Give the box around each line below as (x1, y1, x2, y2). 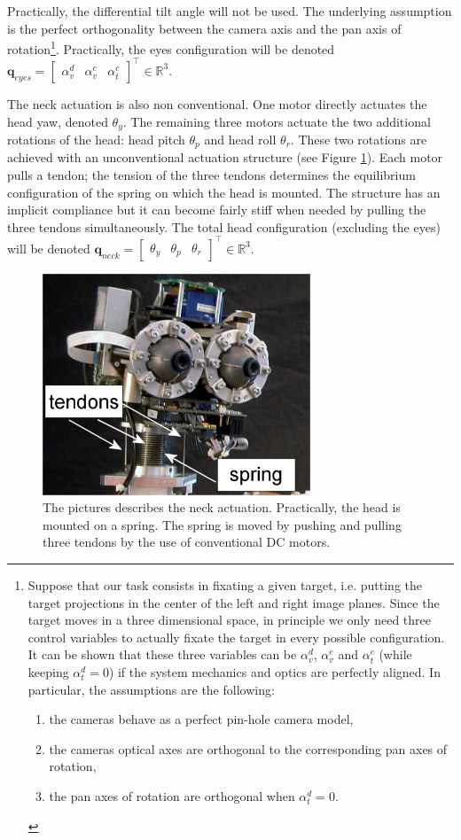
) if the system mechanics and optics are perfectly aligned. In (108, 663, 441, 681)
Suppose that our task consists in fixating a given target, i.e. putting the (27, 576, 423, 595)
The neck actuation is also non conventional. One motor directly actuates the (7, 94, 427, 113)
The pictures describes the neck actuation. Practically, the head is (43, 498, 401, 517)
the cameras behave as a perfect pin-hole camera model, (49, 710, 354, 728)
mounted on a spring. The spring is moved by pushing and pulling (43, 515, 402, 533)
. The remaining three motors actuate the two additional (122, 112, 431, 130)
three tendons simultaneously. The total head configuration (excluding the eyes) (7, 217, 441, 236)
